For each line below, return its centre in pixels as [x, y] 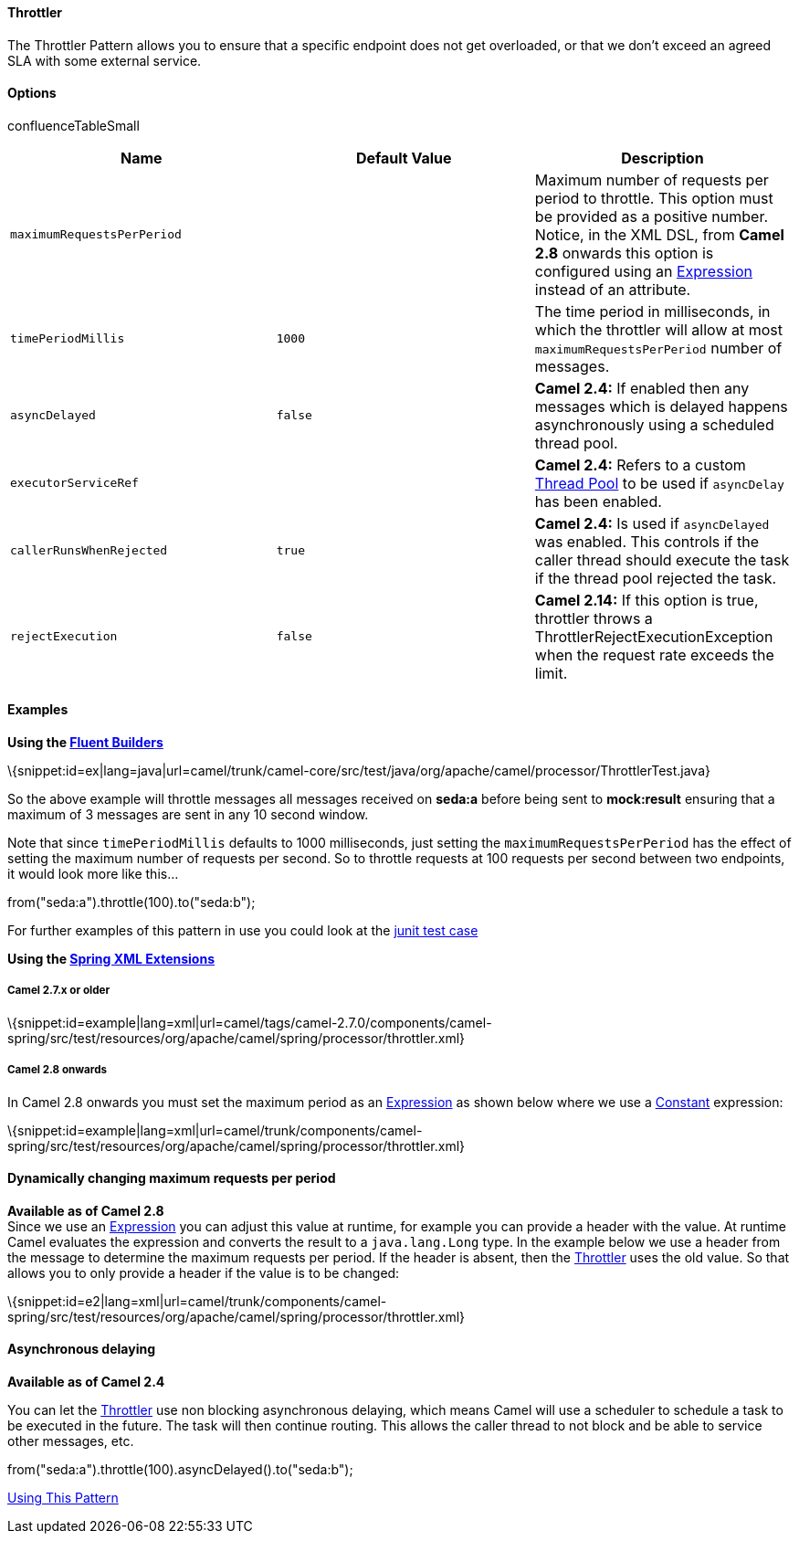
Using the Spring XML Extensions [111, 959]
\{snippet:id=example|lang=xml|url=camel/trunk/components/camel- [215, 1130]
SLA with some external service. [105, 60]
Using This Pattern [63, 1498]
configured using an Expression [643, 271]
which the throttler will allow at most [658, 329]
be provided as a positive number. [652, 216]
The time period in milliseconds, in [652, 311]
